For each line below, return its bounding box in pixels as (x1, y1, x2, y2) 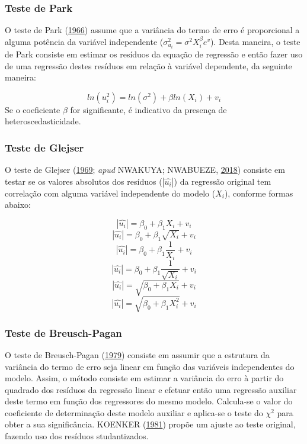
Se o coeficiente (5, 103, 60, 115)
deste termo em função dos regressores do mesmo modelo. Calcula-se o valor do (5, 395, 293, 407)
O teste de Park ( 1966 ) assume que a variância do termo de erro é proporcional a (5, 24, 300, 36)
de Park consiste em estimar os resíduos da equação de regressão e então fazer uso (5, 47, 303, 60)
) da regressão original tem (174, 175, 271, 187)
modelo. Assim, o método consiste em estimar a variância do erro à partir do (5, 372, 284, 384)
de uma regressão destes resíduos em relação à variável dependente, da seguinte (5, 59, 292, 72)
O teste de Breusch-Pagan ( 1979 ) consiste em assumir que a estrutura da (5, 348, 270, 361)
